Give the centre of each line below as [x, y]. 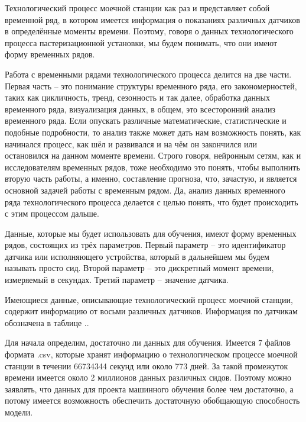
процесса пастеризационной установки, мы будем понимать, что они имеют [141, 42]
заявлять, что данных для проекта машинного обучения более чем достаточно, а [149, 389]
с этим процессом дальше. [52, 213]
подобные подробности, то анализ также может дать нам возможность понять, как [153, 132]
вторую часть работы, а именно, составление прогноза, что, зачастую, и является [151, 178]
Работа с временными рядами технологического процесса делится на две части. [148, 74]
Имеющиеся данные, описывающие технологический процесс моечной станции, [149, 299]
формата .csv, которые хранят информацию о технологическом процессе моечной [151, 354]
